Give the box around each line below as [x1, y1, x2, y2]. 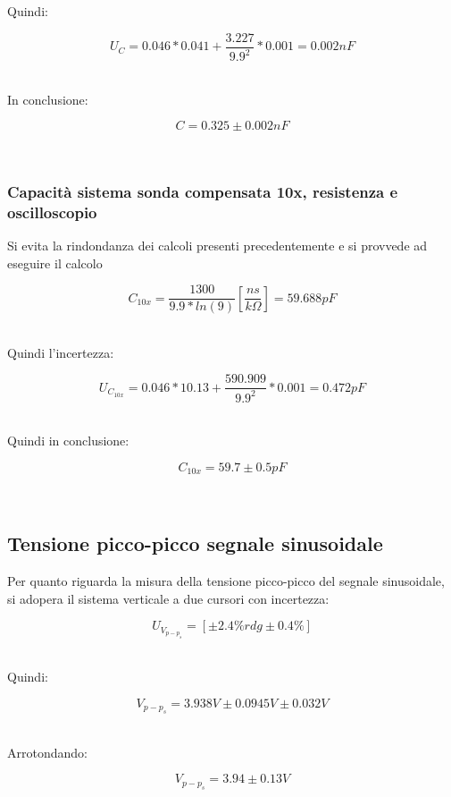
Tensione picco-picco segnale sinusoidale [7, 530, 383, 557]
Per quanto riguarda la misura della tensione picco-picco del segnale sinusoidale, [7, 572, 445, 590]
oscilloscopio [7, 200, 97, 223]
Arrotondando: [7, 742, 88, 761]
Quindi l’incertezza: [7, 343, 114, 361]
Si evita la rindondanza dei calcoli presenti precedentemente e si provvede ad [7, 235, 428, 254]
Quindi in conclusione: [7, 431, 129, 450]
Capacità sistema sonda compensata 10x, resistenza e [7, 180, 398, 202]
